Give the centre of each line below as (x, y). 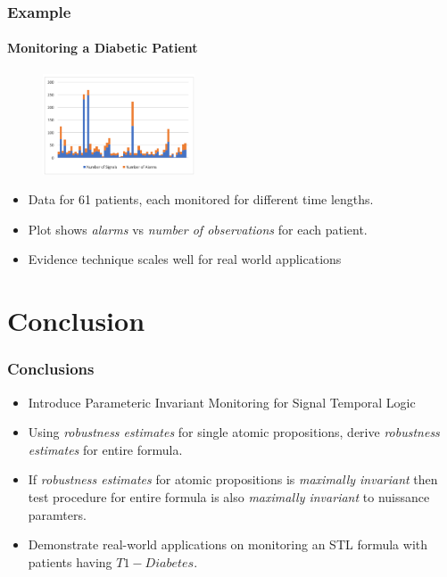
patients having (70, 561)
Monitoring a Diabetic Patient (103, 48)
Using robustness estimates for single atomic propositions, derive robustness (234, 432)
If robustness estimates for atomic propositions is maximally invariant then (233, 479)
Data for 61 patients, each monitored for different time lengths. (201, 199)
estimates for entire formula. (105, 449)
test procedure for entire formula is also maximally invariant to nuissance (229, 496)
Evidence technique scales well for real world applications (185, 259)
